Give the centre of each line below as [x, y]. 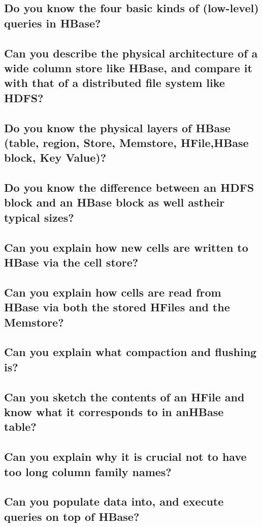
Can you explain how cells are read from [113, 292]
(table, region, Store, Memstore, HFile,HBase [126, 142]
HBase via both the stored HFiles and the [117, 307]
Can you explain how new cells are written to [126, 247]
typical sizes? [39, 217]
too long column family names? [88, 471]
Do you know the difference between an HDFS [129, 187]
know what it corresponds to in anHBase [114, 411]
